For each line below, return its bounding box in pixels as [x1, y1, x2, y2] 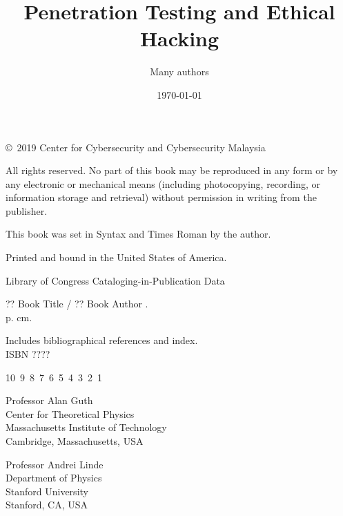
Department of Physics [6, 470, 102, 485]
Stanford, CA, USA [6, 497, 88, 512]
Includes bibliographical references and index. [6, 333, 198, 347]
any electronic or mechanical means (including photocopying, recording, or [6, 176, 321, 191]
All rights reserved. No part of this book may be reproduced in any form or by [6, 163, 338, 178]
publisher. [6, 203, 48, 218]
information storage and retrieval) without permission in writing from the [6, 190, 317, 204]
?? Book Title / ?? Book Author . [6, 296, 148, 311]
